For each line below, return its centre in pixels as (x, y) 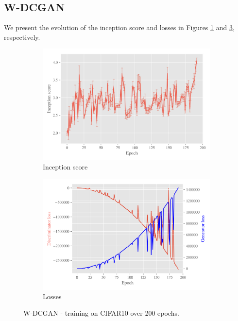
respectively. (22, 37)
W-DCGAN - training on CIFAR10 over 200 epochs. (101, 313)
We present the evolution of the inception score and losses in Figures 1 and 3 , (119, 27)
